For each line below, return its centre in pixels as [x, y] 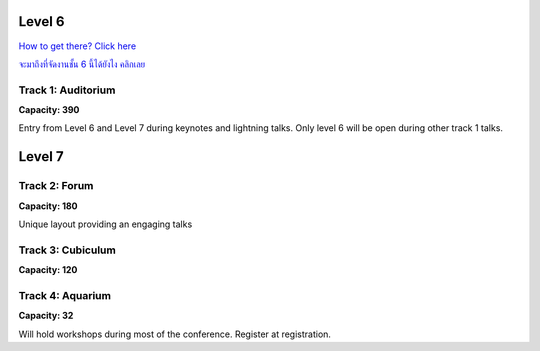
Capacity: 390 [49, 110]
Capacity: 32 [46, 316]
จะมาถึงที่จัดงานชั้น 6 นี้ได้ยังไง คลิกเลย [82, 64]
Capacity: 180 [48, 206]
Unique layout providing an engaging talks [105, 224]
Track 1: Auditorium [67, 90]
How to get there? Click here [77, 46]
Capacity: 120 [48, 270]
